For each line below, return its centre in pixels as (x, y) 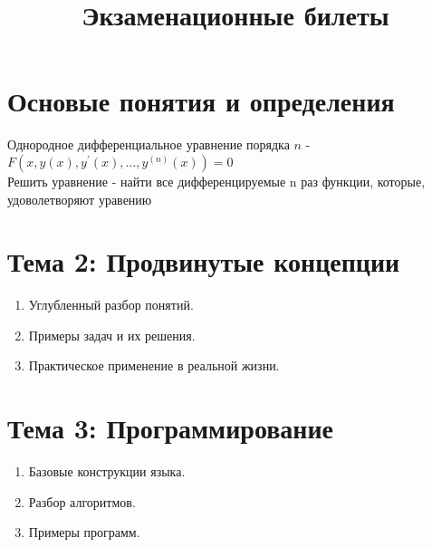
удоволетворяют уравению (80, 199)
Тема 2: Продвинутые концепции (204, 261)
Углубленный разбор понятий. (111, 305)
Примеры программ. (84, 532)
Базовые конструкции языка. (107, 471)
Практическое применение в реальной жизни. (154, 365)
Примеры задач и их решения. (112, 335)
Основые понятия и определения (201, 101)
